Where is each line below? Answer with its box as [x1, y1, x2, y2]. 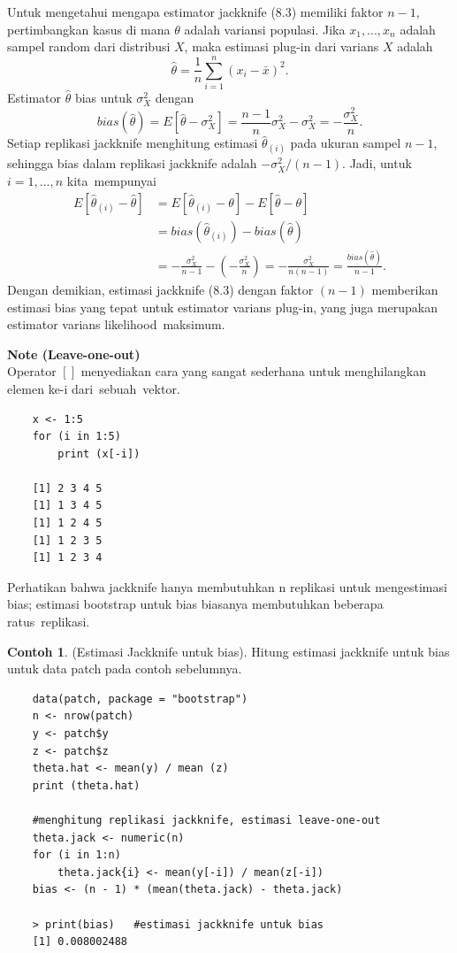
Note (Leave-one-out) [7, 344, 141, 363]
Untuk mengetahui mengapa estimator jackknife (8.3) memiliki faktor [7, 3, 384, 20]
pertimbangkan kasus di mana [7, 19, 171, 38]
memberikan [371, 280, 438, 298]
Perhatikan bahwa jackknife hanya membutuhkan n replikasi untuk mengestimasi [7, 577, 447, 596]
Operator [7, 362, 57, 380]
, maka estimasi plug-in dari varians [184, 37, 379, 56]
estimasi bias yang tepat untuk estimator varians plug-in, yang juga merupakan [7, 297, 438, 316]
